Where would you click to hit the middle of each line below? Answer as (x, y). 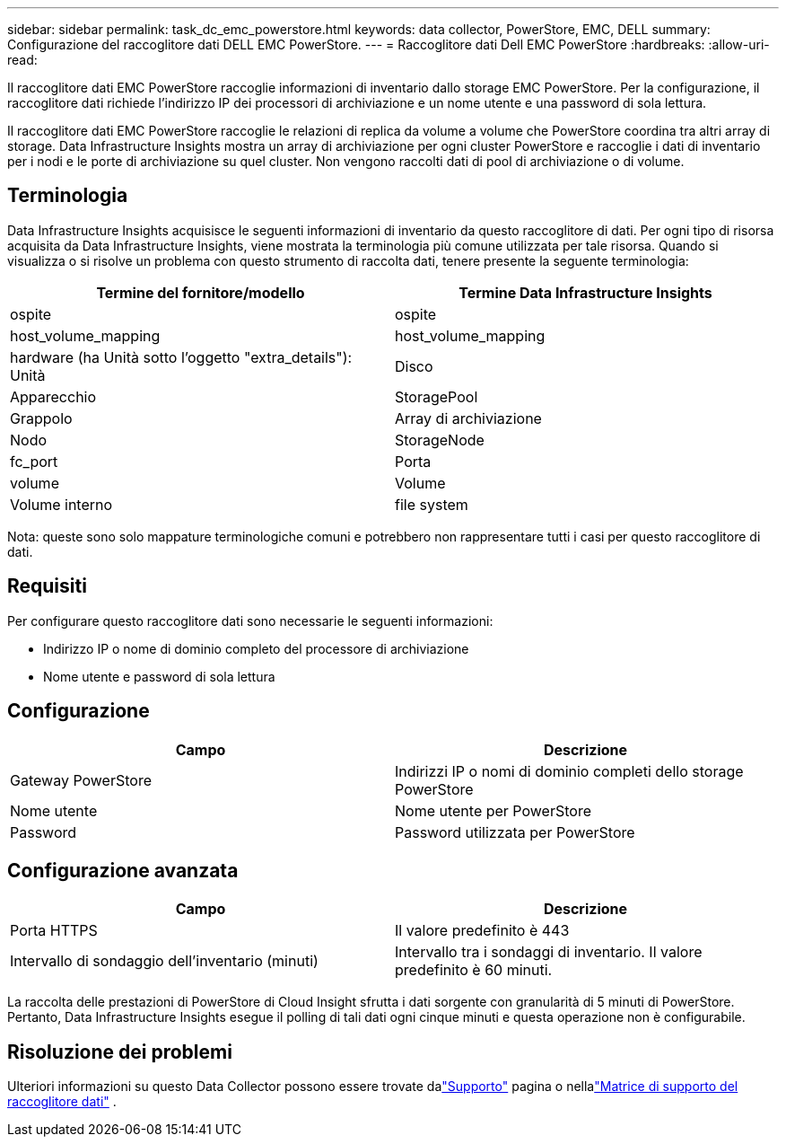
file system (432, 504)
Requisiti (47, 586)
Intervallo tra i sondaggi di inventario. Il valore (549, 952)
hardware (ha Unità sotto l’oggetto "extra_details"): (181, 357)
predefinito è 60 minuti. (474, 970)
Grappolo (41, 418)
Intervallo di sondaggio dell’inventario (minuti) (164, 961)
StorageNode (440, 440)
